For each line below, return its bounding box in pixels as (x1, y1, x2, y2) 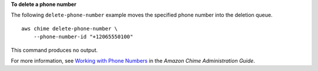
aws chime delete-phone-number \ (21, 25, 118, 32)
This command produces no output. (11, 46, 98, 53)
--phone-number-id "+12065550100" (33, 33, 134, 40)
